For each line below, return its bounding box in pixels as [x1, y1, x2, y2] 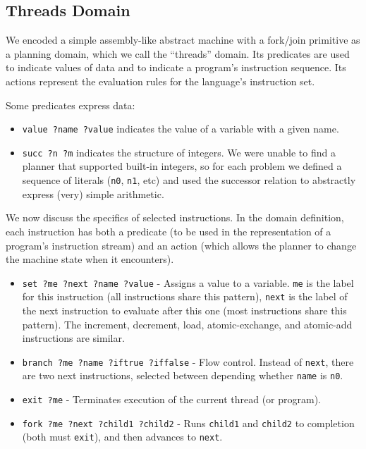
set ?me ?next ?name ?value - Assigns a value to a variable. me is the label [22, 275, 354, 290]
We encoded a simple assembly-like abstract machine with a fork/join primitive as [6, 32, 360, 47]
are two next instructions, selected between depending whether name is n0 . [22, 368, 343, 383]
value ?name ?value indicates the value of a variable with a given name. [22, 121, 339, 136]
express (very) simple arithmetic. [22, 186, 164, 201]
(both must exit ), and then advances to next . [22, 429, 223, 444]
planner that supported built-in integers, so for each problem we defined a [22, 159, 342, 173]
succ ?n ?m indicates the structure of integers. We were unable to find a [22, 144, 336, 159]
